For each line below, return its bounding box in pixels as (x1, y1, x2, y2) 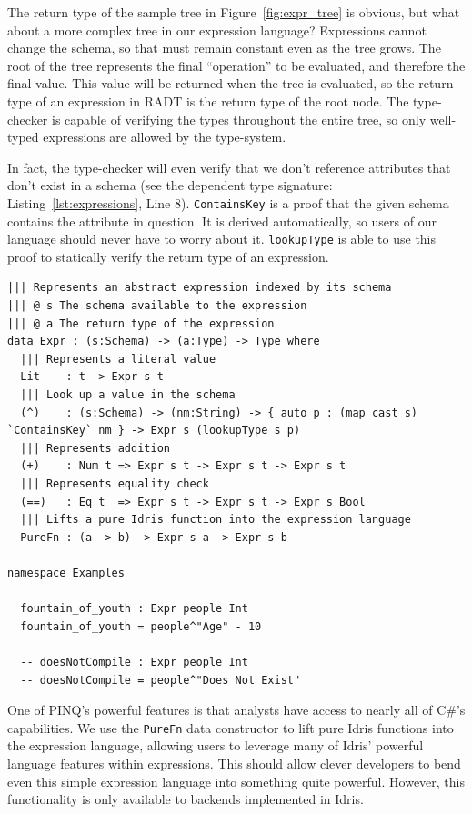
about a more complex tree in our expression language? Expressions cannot (7, 20, 427, 39)
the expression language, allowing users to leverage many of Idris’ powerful (7, 736, 424, 755)
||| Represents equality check (20, 477, 209, 490)
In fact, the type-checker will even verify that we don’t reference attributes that (7, 157, 451, 176)
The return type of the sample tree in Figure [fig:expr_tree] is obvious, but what (7, 3, 460, 21)
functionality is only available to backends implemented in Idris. (7, 789, 364, 809)
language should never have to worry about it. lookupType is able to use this (7, 229, 437, 248)
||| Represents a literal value (20, 352, 216, 366)
